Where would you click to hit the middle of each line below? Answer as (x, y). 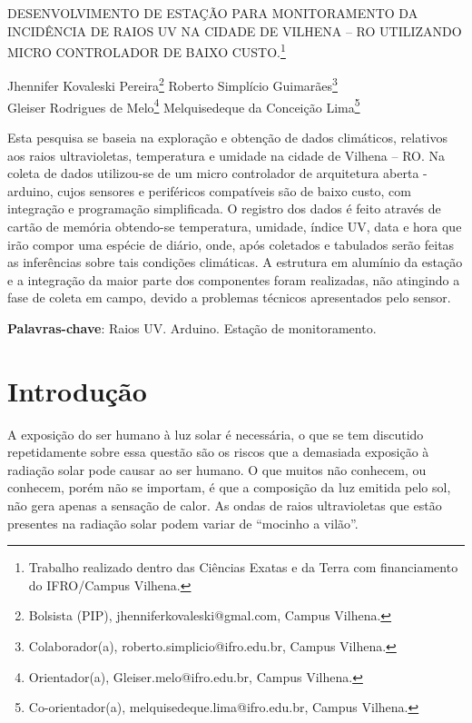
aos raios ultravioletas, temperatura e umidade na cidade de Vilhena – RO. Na (226, 155)
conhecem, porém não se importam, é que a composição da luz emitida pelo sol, (229, 487)
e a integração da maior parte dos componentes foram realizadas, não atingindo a (234, 279)
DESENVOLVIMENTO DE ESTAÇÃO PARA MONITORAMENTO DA (213, 13)
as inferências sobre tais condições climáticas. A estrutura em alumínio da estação (235, 262)
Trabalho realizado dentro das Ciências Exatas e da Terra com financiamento (243, 567)
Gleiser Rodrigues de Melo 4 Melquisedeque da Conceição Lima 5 (184, 105)
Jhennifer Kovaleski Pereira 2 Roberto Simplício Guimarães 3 (172, 84)
